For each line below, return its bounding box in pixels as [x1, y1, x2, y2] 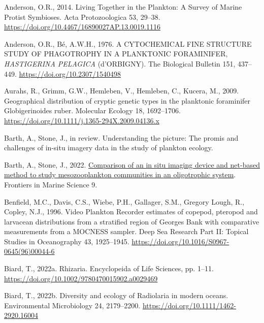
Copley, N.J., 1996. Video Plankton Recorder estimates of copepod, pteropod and [4, 206, 258, 217]
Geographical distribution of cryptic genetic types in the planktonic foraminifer [4, 95, 251, 106]
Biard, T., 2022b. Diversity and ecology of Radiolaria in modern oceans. [4, 290, 228, 301]
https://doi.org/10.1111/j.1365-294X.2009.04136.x [4, 115, 159, 125]
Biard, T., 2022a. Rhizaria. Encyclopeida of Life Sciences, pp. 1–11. [4, 263, 214, 274]
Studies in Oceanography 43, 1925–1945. [4, 236, 129, 246]
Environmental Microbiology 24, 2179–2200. [4, 300, 141, 310]
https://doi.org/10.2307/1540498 [19, 68, 121, 79]
